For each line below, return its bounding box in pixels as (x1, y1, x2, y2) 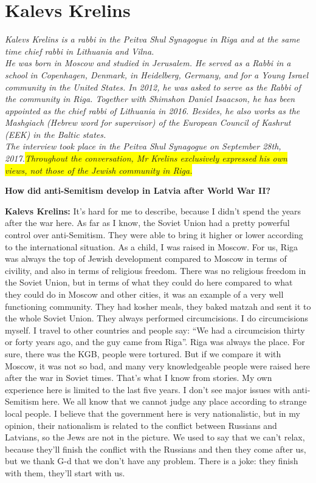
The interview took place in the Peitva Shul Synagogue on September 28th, (5, 140, 281, 152)
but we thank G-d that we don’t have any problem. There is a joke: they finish (5, 454, 298, 467)
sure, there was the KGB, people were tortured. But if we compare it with (5, 347, 281, 360)
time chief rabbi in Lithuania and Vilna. (5, 44, 154, 57)
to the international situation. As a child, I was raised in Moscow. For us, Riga (5, 240, 298, 253)
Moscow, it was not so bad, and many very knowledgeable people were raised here (5, 359, 311, 372)
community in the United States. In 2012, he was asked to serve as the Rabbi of (5, 80, 301, 93)
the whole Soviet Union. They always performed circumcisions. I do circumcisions (5, 312, 309, 324)
